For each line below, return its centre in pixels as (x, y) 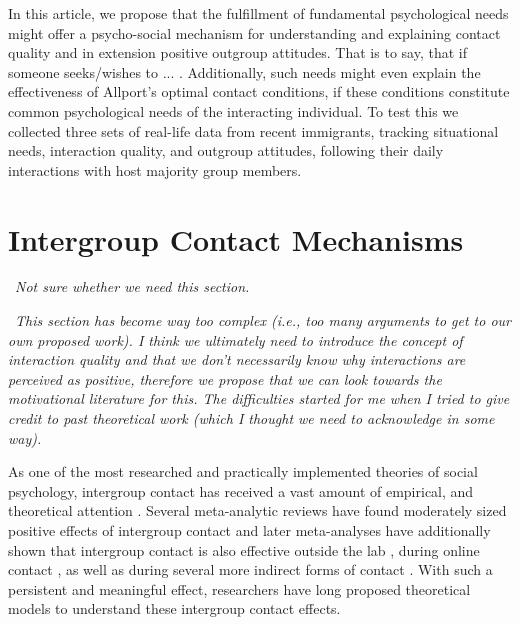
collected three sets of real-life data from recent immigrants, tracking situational (253, 130)
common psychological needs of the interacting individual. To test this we (233, 110)
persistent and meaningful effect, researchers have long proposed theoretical (239, 588)
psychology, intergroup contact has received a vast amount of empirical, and (241, 490)
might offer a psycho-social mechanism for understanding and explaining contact (254, 32)
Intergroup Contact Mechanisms (236, 238)
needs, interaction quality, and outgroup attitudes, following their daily (226, 150)
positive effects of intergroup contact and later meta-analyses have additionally (249, 530)
